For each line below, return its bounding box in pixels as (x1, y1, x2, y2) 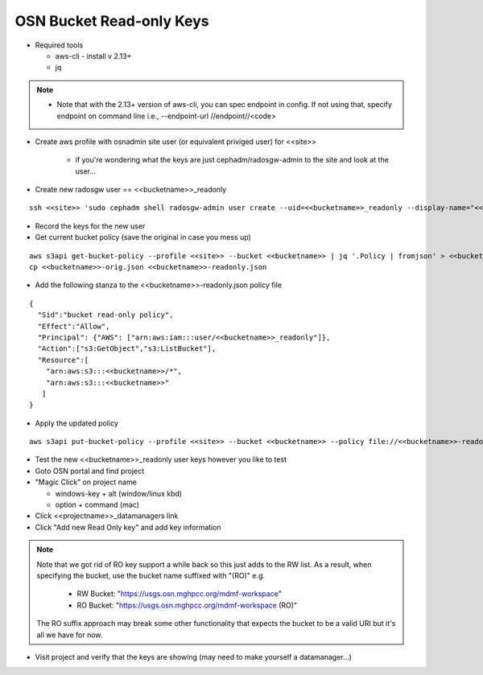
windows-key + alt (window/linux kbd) (55, 488, 183, 498)
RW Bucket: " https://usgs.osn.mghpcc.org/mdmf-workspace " (76, 589, 282, 599)
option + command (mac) (55, 500, 140, 510)
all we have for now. (36, 630, 103, 640)
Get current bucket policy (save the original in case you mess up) (35, 233, 251, 242)
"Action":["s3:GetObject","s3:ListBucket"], (37, 344, 217, 353)
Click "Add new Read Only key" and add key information (35, 522, 221, 532)
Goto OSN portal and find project (35, 466, 145, 475)
